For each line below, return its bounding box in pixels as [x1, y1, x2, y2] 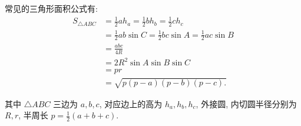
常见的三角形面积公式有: [5, 2, 98, 14]
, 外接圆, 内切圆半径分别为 [196, 97, 297, 110]
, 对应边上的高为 [99, 97, 163, 110]
